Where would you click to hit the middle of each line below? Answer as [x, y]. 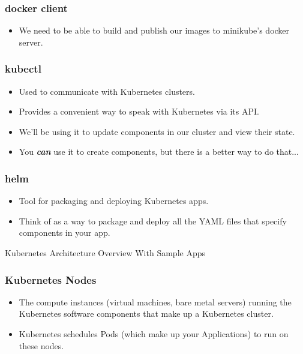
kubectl [23, 69]
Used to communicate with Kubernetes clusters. [107, 91]
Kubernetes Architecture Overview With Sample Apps [105, 253]
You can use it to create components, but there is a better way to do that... [159, 151]
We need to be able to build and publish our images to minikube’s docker [154, 30]
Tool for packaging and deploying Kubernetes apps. [114, 201]
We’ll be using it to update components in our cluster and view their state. [157, 131]
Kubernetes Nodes [51, 279]
